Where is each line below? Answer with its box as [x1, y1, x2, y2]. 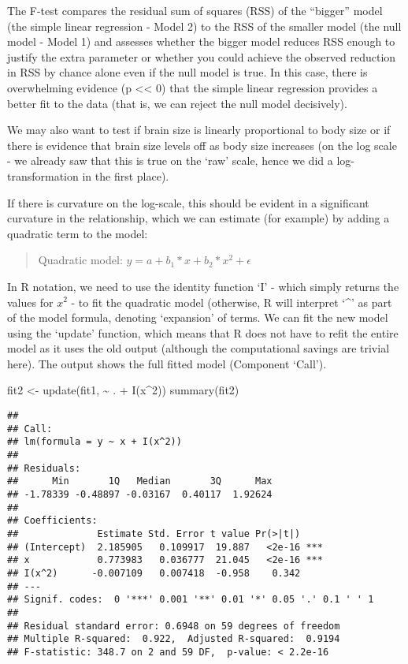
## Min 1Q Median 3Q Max [7, 476, 273, 487]
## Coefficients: [7, 515, 98, 527]
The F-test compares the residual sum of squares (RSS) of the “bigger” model [7, 2, 383, 18]
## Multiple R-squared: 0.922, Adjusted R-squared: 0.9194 [7, 633, 340, 645]
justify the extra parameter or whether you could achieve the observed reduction [7, 48, 396, 65]
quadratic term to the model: [7, 225, 148, 241]
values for [7, 293, 54, 310]
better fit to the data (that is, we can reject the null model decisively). [7, 95, 347, 111]
